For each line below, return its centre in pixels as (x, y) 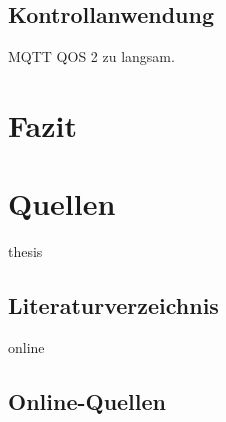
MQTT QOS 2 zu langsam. (91, 56)
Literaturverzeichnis (113, 305)
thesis (25, 251)
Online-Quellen (87, 401)
